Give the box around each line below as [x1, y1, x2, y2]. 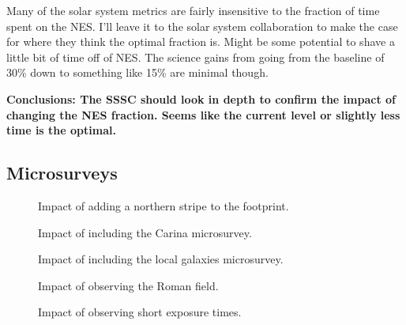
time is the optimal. [6, 122, 116, 138]
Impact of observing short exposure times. [38, 304, 242, 320]
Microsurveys [6, 161, 118, 185]
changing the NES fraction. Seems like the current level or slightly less [6, 106, 400, 123]
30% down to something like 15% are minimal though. [6, 64, 269, 81]
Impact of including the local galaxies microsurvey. [38, 251, 284, 267]
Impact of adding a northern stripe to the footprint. [38, 197, 289, 214]
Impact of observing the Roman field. [38, 277, 219, 293]
